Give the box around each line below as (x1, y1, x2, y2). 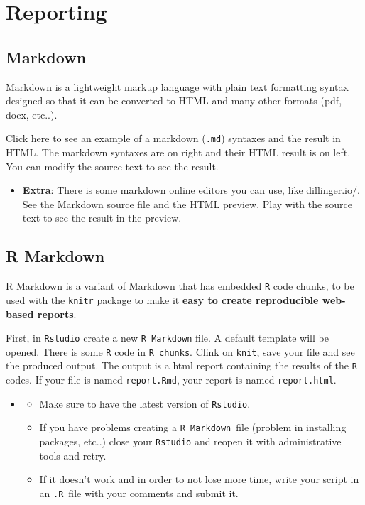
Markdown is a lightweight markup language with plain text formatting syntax (6, 79, 349, 94)
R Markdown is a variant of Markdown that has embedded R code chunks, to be (6, 278, 354, 293)
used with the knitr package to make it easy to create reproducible (6, 292, 319, 307)
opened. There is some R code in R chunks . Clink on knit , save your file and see (6, 344, 355, 359)
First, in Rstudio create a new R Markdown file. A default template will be (6, 330, 329, 345)
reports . (37, 306, 77, 321)
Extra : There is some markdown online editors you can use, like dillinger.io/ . (22, 183, 360, 197)
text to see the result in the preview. (22, 210, 182, 225)
